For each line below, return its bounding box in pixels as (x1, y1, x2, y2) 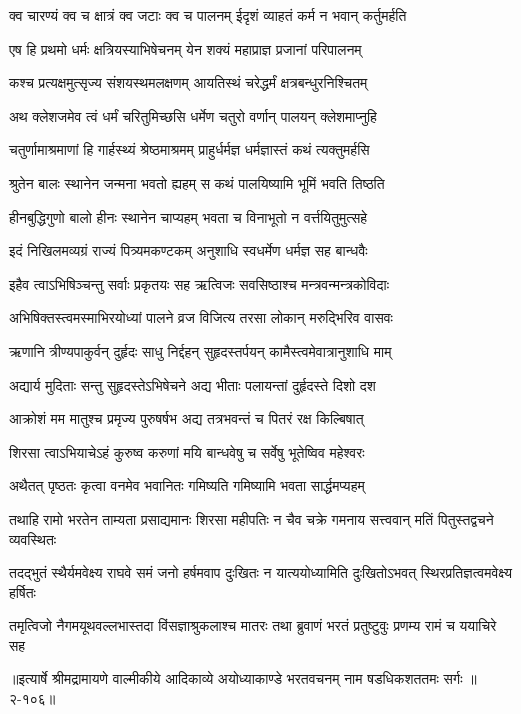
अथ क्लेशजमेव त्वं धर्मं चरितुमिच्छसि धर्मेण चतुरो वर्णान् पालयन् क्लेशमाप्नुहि (9, 105, 377, 126)
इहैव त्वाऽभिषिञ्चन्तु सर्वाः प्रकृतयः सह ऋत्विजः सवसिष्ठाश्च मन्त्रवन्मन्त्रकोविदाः (9, 273, 390, 294)
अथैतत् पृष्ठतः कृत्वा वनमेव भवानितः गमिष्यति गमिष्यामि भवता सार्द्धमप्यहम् (9, 475, 365, 496)
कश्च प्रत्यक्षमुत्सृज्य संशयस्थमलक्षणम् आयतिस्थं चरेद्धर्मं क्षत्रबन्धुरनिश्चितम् (9, 72, 368, 93)
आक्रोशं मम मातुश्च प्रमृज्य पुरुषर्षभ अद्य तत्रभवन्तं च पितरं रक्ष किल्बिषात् (9, 408, 364, 429)
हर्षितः (9, 581, 36, 602)
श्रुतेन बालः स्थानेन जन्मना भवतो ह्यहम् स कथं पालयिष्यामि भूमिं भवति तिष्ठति (9, 172, 385, 193)
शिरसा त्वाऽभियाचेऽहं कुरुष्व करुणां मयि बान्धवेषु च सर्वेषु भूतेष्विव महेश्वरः (9, 441, 365, 462)
